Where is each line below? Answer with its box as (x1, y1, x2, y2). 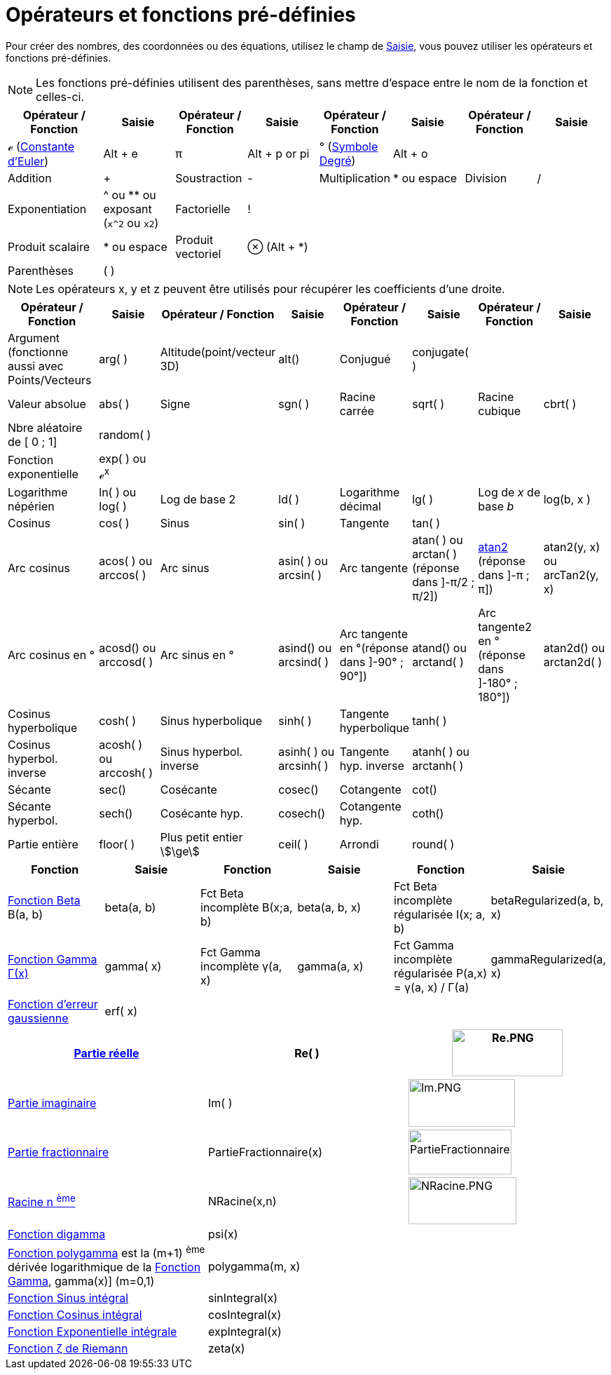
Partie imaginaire (8, 1096, 97, 1111)
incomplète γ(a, (200, 959, 282, 974)
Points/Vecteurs (8, 372, 92, 387)
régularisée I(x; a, (394, 907, 486, 922)
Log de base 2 (160, 492, 236, 507)
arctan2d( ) (543, 655, 603, 670)
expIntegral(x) (207, 1325, 282, 1339)
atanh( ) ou (412, 745, 470, 759)
